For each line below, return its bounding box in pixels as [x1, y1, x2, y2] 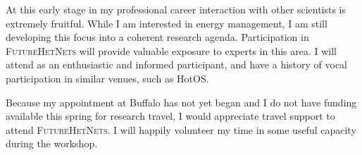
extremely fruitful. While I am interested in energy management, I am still [6, 15, 327, 30]
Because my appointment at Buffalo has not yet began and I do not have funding [6, 94, 357, 109]
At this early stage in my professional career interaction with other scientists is [6, 2, 347, 16]
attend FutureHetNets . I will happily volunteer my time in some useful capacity [6, 122, 356, 137]
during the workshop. [6, 136, 98, 151]
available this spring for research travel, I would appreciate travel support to [6, 108, 335, 123]
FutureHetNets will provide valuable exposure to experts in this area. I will [6, 43, 337, 58]
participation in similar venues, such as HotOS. [6, 70, 209, 85]
